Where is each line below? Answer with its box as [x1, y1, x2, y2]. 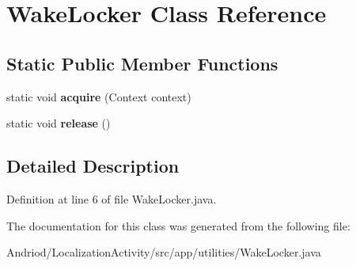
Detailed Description [6, 154, 180, 178]
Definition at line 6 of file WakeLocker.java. [6, 190, 217, 207]
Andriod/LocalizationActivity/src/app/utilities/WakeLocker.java [6, 244, 321, 260]
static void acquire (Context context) [6, 88, 191, 104]
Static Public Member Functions [6, 51, 278, 75]
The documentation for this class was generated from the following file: [6, 217, 350, 234]
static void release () [6, 115, 111, 131]
